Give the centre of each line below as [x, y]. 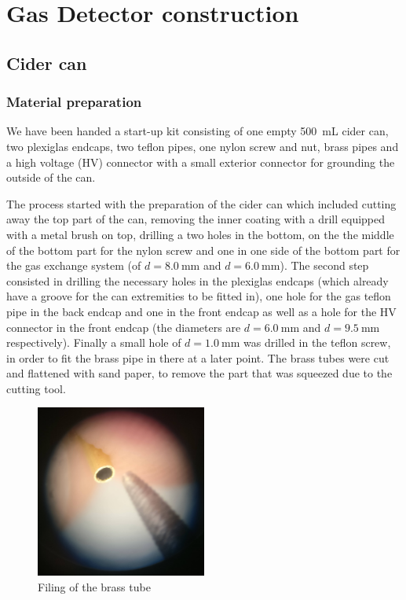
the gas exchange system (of [74, 265]
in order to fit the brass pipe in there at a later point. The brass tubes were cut [198, 357]
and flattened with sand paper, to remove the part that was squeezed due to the [199, 373]
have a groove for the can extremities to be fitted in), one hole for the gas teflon [199, 296]
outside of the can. [51, 177]
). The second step [324, 265]
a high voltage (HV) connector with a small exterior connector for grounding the [201, 162]
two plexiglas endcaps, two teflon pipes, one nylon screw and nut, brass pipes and [203, 146]
